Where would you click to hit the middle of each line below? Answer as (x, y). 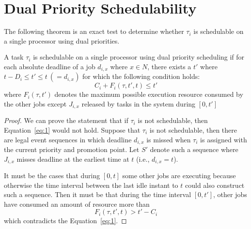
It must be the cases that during (52, 176)
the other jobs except (35, 103)
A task (14, 57)
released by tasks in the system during (139, 103)
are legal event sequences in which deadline (68, 139)
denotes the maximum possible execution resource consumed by (149, 94)
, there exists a (169, 66)
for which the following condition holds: (141, 76)
